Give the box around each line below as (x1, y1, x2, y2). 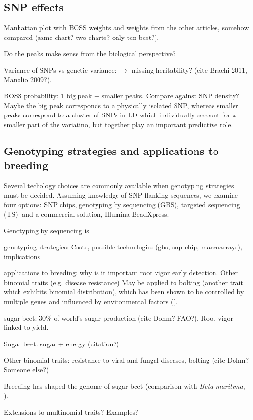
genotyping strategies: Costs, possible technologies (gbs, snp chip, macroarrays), (4, 242, 242, 252)
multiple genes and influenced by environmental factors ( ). (4, 296, 178, 306)
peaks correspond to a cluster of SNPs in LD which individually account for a (4, 110, 236, 120)
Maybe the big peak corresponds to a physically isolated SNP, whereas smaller (4, 100, 238, 110)
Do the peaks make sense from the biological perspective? (4, 48, 176, 58)
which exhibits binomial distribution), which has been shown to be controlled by (4, 286, 244, 297)
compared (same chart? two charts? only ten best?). (4, 32, 159, 42)
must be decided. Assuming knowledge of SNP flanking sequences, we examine (4, 190, 238, 200)
